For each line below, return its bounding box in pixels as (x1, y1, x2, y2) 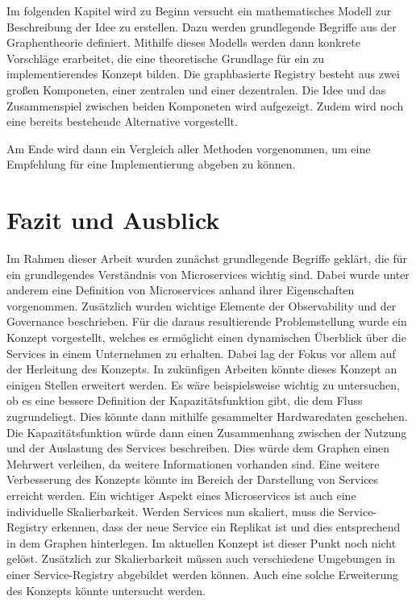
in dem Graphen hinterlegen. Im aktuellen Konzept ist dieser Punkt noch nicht (6, 534, 397, 551)
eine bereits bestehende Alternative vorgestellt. (6, 113, 238, 130)
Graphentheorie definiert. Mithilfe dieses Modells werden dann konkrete (6, 34, 360, 51)
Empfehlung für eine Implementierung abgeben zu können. (6, 156, 296, 173)
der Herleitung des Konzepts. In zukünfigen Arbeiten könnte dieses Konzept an (6, 360, 397, 377)
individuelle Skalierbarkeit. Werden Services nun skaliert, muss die (6, 502, 335, 519)
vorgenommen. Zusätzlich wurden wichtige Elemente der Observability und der (6, 297, 397, 314)
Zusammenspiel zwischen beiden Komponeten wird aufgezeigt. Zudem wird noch (6, 97, 404, 114)
